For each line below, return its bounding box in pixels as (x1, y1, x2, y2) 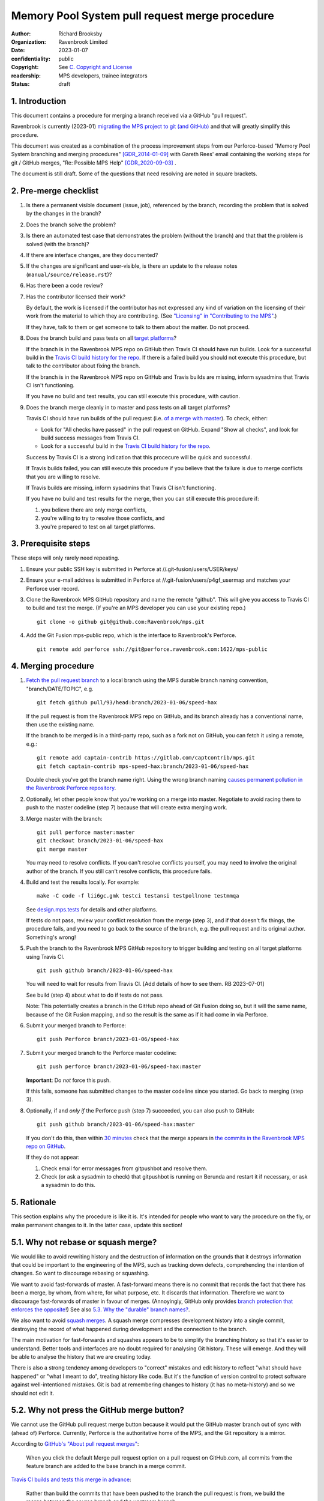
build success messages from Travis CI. (41, 434, 140, 441)
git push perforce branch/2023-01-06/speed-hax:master (37, 1063, 202, 1070)
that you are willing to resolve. (26, 473, 101, 480)
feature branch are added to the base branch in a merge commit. (26, 1462, 187, 1469)
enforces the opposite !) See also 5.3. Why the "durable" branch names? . (11, 1306, 190, 1313)
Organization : (11, 38, 46, 45)
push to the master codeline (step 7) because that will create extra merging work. (26, 804, 227, 811)
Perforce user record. (26, 585, 80, 592)
